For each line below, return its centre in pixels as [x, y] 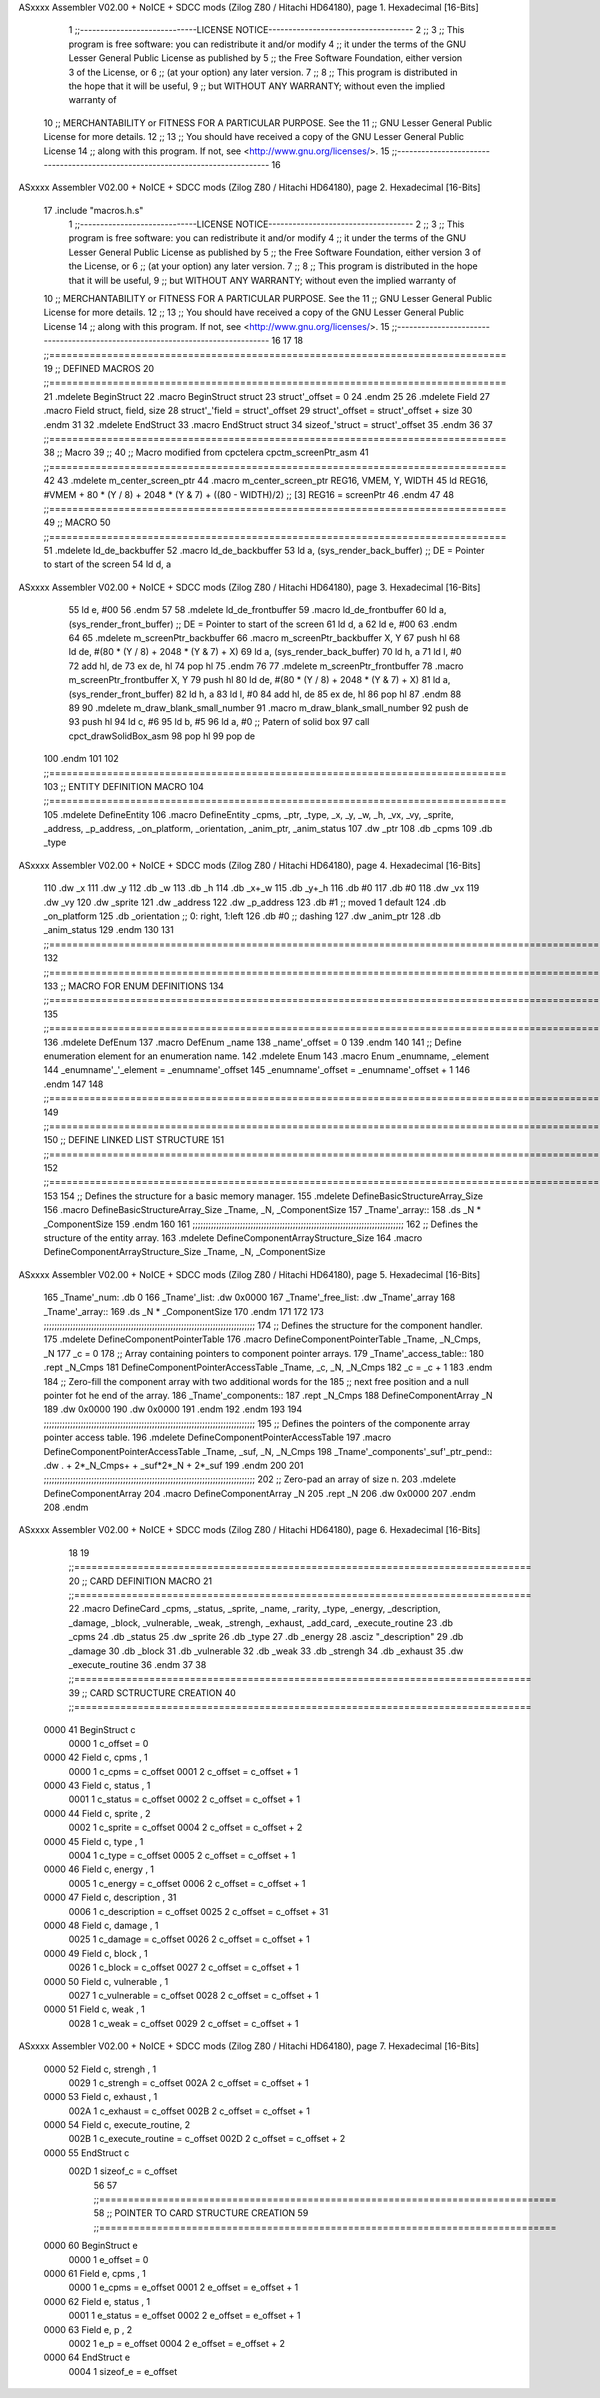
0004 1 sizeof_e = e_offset [123, 2371]
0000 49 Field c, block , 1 [96, 1953]
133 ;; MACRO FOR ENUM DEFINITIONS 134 [134, 986]
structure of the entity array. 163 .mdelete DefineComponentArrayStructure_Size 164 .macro [233, 1238]
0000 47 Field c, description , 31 [110, 1897]
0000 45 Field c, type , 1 [93, 1841]
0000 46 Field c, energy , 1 [99, 1869]
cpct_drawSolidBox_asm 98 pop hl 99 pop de [162, 736]
